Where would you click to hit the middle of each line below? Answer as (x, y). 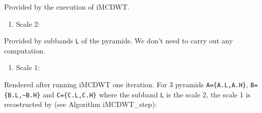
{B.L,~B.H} (22, 95)
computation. (25, 50)
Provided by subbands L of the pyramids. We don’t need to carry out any (119, 41)
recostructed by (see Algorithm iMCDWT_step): (80, 104)
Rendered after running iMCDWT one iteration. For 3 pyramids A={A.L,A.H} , (126, 84)
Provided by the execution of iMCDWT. (67, 7)
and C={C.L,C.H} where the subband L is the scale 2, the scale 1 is (147, 94)
